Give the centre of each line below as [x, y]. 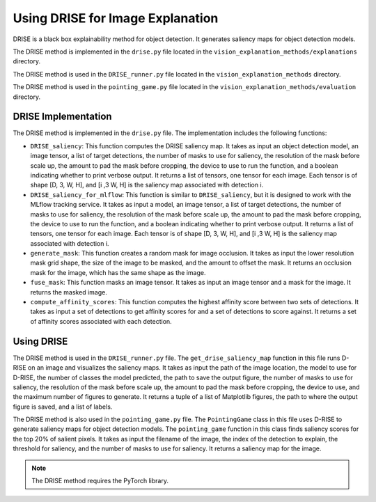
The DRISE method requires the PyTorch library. [100, 481]
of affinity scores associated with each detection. [101, 321]
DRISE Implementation [62, 117]
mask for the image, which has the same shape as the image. [118, 272]
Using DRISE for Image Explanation [116, 18]
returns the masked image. [69, 292]
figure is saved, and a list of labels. [63, 407]
